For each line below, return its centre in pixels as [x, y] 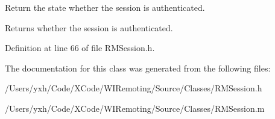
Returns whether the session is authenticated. [89, 27]
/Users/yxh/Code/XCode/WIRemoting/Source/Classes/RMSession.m [135, 108]
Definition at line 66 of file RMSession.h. [80, 48]
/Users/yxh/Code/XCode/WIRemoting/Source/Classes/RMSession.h [134, 88]
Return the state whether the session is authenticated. [105, 7]
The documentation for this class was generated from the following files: [138, 68]
